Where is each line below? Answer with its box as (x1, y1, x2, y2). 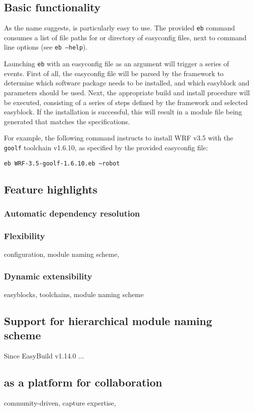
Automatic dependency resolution (4, 207, 140, 219)
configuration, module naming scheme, (4, 249, 120, 259)
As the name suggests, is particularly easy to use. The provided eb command (4, 23, 235, 33)
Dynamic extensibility (4, 270, 92, 282)
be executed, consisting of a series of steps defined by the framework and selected (4, 97, 248, 107)
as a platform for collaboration (4, 375, 162, 390)
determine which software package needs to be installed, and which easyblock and (4, 78, 250, 88)
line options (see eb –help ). (4, 42, 88, 52)
